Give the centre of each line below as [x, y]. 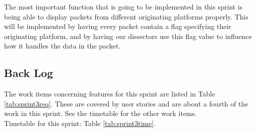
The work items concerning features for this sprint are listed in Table [110, 94]
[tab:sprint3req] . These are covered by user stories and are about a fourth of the [126, 103]
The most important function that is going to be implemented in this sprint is [124, 6]
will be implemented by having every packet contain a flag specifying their [118, 26]
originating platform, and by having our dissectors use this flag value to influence [128, 36]
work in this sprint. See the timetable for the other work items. [101, 113]
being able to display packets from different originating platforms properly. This [126, 16]
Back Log [29, 73]
